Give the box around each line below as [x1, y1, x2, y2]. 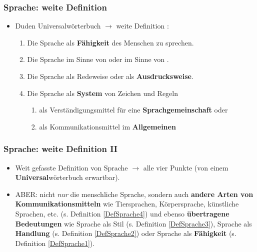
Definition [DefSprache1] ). [15, 237, 95, 248]
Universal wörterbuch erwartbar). [15, 172, 120, 182]
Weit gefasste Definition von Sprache [15, 162, 128, 172]
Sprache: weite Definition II [3, 142, 117, 155]
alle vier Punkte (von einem [143, 162, 228, 172]
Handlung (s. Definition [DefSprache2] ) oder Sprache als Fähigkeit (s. [15, 228, 236, 238]
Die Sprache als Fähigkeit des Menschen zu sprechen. [27, 37, 194, 47]
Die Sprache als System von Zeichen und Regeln [27, 87, 178, 98]
